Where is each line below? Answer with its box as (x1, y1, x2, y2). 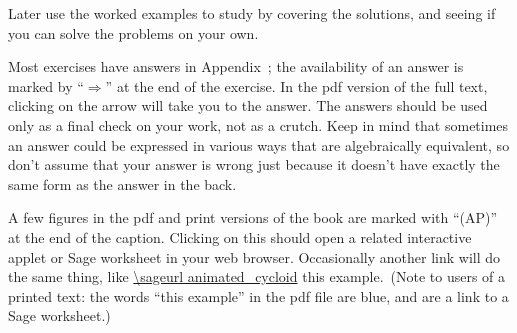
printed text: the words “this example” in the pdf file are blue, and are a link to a (8, 285, 509, 306)
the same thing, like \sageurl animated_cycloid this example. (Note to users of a (8, 266, 506, 287)
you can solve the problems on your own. (8, 22, 259, 43)
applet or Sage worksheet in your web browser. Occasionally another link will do (8, 246, 501, 267)
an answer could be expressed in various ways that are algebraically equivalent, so (8, 134, 510, 155)
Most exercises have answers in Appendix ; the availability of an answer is (8, 56, 464, 77)
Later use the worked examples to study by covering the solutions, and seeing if (8, 3, 496, 23)
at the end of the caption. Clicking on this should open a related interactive (8, 226, 472, 247)
